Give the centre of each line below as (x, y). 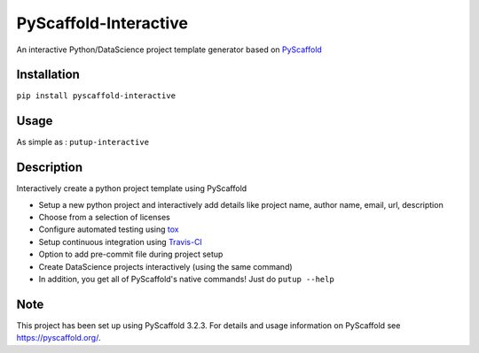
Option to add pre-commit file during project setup (131, 254)
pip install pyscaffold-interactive (96, 96)
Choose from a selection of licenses (104, 218)
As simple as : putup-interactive (83, 142)
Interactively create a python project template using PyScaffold (132, 188)
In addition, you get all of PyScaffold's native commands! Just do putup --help (186, 279)
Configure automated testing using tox (109, 229)
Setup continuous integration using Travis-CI (121, 242)
